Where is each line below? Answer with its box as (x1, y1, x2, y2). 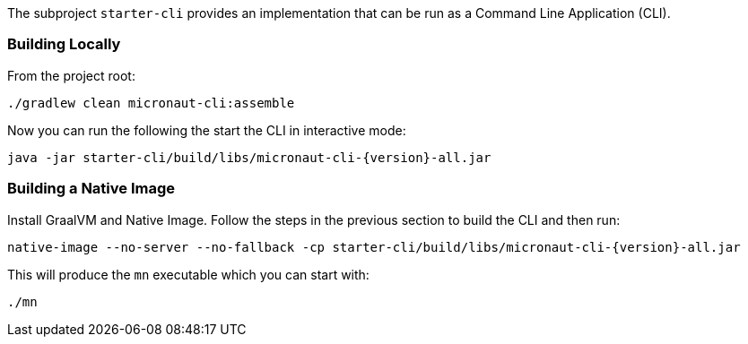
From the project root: (7, 67, 135, 83)
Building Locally (7, 35, 121, 54)
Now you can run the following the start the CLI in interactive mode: (7, 122, 406, 138)
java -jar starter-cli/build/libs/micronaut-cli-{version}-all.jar (7, 150, 491, 165)
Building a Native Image (7, 179, 176, 198)
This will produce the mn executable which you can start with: (7, 266, 370, 282)
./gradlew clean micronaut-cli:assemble (7, 95, 295, 110)
